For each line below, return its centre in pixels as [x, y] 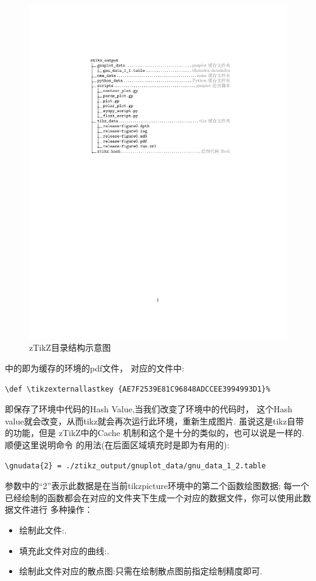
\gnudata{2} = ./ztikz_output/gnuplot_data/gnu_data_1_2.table [136, 466]
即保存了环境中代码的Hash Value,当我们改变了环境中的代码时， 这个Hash [149, 409]
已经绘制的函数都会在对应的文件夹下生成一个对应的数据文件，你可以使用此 [154, 497]
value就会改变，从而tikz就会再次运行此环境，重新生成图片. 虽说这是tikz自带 [154, 421]
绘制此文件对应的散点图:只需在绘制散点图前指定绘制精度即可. [141, 571]
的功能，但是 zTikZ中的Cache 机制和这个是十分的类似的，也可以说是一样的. [155, 433]
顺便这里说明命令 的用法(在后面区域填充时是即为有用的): [117, 445]
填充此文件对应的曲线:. [64, 550]
